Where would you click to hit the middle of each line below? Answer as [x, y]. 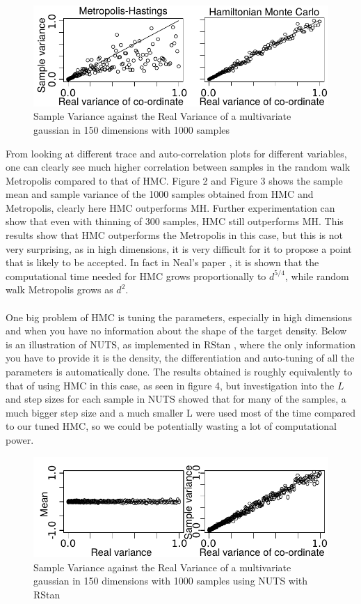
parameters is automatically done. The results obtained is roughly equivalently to [179, 371]
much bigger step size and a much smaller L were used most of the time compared [181, 412]
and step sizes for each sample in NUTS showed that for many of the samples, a [176, 399]
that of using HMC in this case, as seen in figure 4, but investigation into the [170, 385]
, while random [317, 276]
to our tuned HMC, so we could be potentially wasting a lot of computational [171, 426]
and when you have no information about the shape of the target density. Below [176, 331]
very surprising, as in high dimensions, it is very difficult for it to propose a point [179, 248]
